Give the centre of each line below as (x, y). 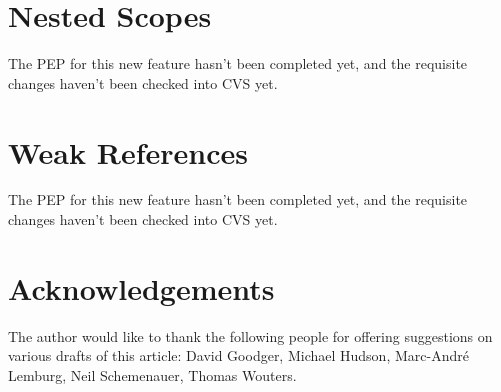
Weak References (128, 151)
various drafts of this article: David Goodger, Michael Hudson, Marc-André (238, 355)
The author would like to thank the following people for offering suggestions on (250, 335)
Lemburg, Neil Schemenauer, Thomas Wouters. (152, 374)
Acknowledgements (141, 287)
